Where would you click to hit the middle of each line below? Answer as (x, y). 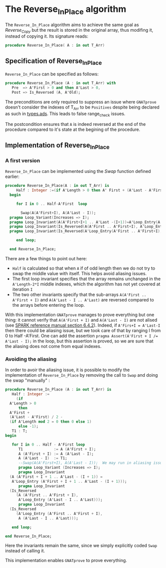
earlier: (12, 176)
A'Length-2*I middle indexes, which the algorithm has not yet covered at (86, 284)
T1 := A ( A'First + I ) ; (57, 449)
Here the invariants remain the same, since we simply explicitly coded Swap (81, 546)
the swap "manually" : (28, 381)
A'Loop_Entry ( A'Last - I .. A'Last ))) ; (60, 500)
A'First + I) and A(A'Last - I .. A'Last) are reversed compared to (83, 300)
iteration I (22, 289)
